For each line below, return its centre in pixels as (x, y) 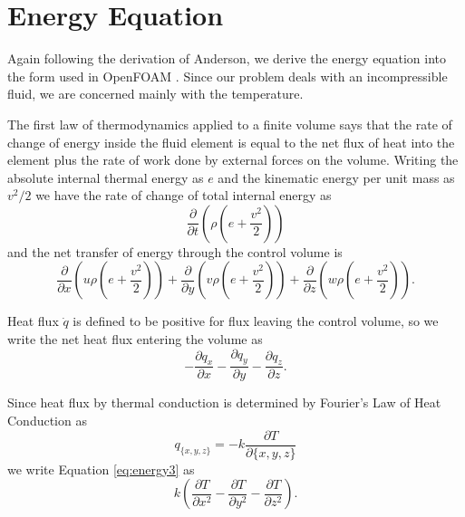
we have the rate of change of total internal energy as (184, 195)
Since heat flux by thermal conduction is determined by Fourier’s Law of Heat (224, 402)
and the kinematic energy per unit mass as (336, 177)
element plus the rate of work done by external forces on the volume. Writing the (233, 160)
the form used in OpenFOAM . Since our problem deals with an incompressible (228, 76)
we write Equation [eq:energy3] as (101, 469)
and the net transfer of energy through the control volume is (175, 251)
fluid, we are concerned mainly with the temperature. (155, 94)
